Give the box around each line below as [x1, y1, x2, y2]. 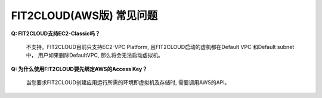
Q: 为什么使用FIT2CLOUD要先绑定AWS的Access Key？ [11, 65, 148, 72]
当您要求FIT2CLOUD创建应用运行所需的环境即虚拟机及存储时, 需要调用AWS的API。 [26, 79, 230, 86]
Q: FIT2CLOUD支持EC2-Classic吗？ [11, 30, 101, 37]
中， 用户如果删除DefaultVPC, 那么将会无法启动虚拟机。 [26, 51, 164, 59]
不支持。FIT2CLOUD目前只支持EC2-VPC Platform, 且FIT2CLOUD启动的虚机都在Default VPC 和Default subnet [26, 43, 295, 50]
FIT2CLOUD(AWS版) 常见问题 [11, 9, 158, 22]
